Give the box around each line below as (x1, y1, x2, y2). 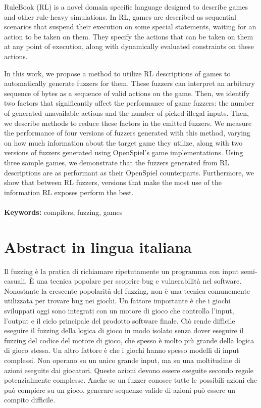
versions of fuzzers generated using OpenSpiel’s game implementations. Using (4, 147, 243, 158)
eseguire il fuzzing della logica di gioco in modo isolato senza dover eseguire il (4, 325, 244, 336)
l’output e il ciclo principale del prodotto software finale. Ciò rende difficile (4, 315, 235, 326)
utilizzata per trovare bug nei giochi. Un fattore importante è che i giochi (4, 295, 231, 306)
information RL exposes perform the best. (4, 187, 134, 197)
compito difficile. (4, 394, 56, 405)
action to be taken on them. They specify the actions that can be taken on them (4, 31, 253, 41)
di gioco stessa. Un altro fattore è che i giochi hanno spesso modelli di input (4, 345, 239, 355)
